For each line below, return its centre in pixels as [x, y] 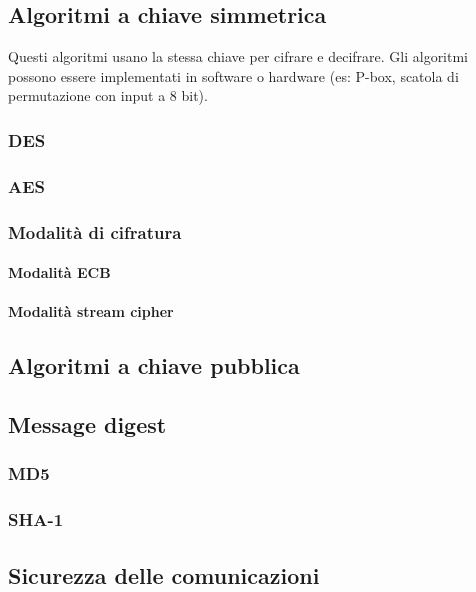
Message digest [87, 424]
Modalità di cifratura [95, 231]
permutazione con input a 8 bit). [108, 95]
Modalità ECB [59, 272]
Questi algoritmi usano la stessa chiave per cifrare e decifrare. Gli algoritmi [238, 56]
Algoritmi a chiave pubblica [154, 365]
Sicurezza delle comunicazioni [164, 574]
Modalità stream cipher [91, 311]
